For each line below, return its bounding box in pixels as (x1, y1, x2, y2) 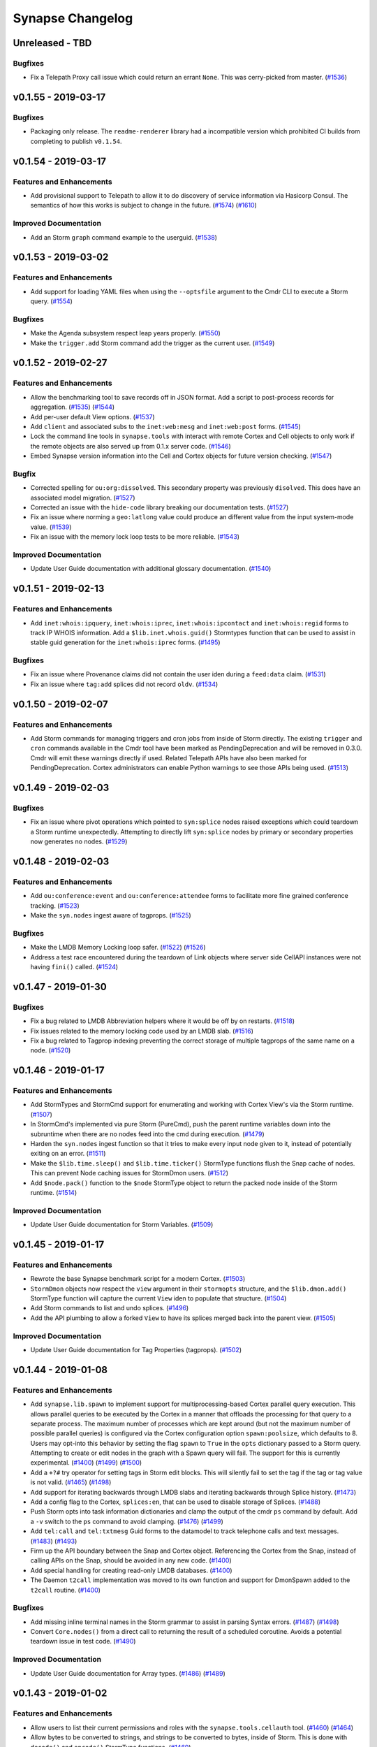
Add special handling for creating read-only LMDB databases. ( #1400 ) (30, 1566, 233, 1574)
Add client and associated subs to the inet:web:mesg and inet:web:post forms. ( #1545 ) (30, 422, 302, 430)
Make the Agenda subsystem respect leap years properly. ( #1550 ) (30, 329, 221, 338)
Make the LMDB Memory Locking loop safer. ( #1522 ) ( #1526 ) (30, 943, 206, 952)
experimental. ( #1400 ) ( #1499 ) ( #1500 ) (30, 1458, 142, 1467)
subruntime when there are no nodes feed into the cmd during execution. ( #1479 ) (30, 1129, 265, 1138)
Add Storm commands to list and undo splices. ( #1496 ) (30, 1304, 189, 1312)
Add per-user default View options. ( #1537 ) (30, 412, 155, 421)
